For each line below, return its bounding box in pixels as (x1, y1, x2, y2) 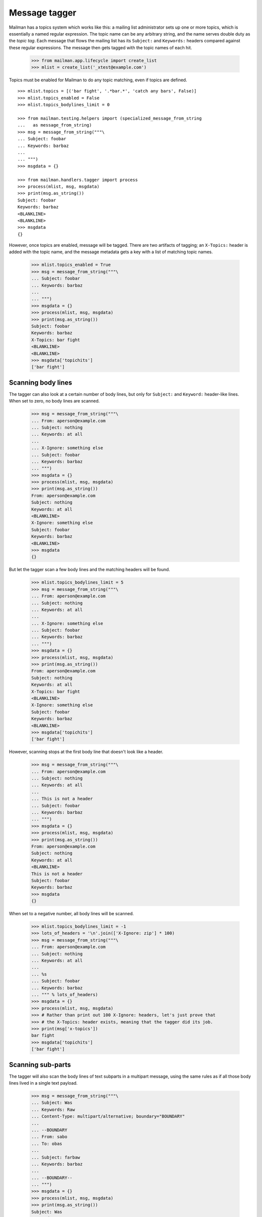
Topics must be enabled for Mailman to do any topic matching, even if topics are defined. (9, 77, 187, 83)
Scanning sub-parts (9, 1060, 71, 1069)
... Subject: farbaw (31, 1154, 80, 1160)
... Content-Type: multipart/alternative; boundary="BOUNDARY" (31, 1114, 185, 1119)
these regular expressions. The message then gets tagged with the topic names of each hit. (9, 44, 193, 51)
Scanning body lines (9, 378, 72, 387)
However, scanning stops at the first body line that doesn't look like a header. (9, 749, 164, 755)
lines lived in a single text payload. (9, 1080, 78, 1086)
